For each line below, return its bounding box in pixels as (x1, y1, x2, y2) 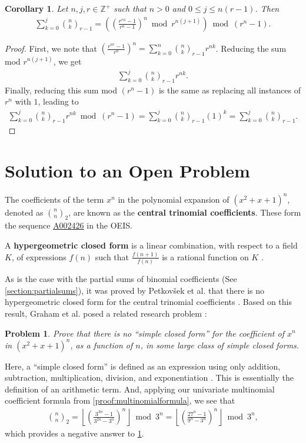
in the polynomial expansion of (118, 193, 229, 205)
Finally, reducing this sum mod (5, 83, 117, 96)
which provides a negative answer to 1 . (5, 427, 144, 439)
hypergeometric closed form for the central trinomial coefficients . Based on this (5, 296, 292, 308)
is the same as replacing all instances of (158, 83, 301, 96)
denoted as (5, 206, 44, 218)
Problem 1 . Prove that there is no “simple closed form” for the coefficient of (5, 327, 284, 339)
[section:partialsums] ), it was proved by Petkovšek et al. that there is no (5, 284, 264, 296)
